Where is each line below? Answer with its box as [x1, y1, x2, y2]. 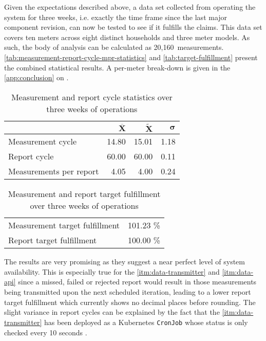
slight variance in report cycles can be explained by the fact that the [4, 307, 220, 317]
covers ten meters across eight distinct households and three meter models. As [4, 31, 250, 42]
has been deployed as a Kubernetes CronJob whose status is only [44, 316, 248, 327]
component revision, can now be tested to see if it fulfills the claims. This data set [4, 22, 262, 32]
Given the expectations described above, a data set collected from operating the [4, 2, 256, 12]
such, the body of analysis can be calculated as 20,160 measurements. [4, 42, 224, 52]
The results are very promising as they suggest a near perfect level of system [4, 256, 245, 267]
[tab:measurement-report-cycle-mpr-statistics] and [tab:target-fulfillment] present [4, 51, 258, 62]
